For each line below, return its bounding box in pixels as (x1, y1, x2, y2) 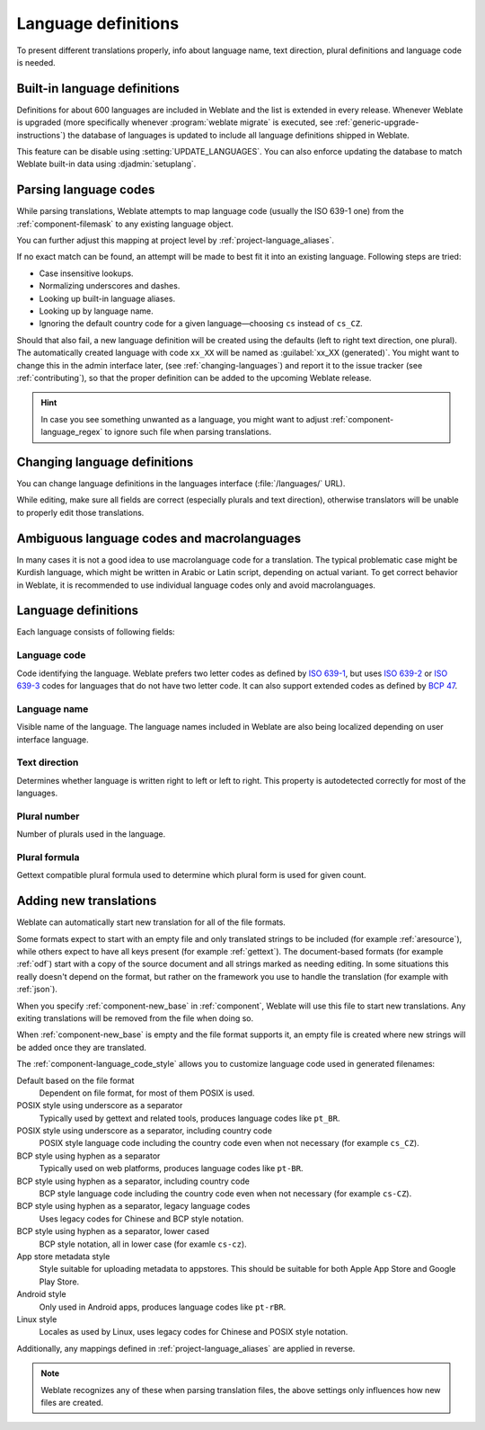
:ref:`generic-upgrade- (335, 117, 419, 128)
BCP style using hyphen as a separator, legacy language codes (16, 1201, 251, 1212)
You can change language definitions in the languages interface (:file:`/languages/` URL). (16, 478, 346, 489)
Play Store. (39, 1276, 80, 1287)
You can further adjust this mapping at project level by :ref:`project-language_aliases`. (16, 235, 335, 246)
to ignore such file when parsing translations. (104, 427, 272, 438)
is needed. (16, 57, 56, 67)
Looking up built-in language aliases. (39, 293, 175, 304)
